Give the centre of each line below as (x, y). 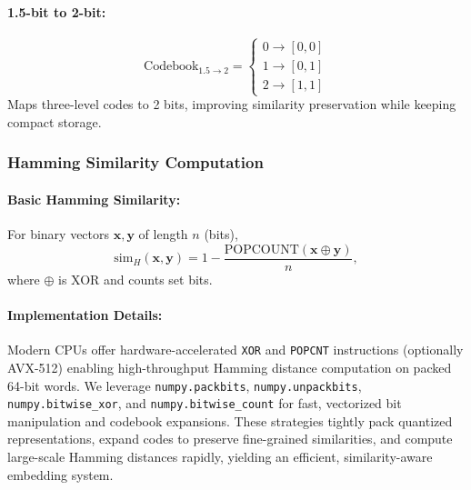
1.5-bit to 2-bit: (57, 11)
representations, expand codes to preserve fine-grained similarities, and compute (230, 439)
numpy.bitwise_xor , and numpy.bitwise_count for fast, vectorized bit (205, 403)
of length (163, 234)
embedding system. (60, 474)
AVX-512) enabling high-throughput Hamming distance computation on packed (230, 367)
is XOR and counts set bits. (135, 279)
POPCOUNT (261, 250)
